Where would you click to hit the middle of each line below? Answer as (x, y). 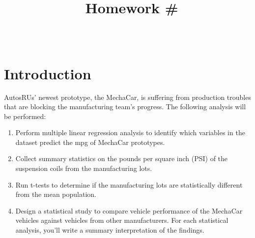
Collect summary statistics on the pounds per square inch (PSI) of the (122, 158)
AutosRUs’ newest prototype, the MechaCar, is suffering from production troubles (127, 97)
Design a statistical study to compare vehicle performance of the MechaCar (129, 210)
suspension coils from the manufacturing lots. (84, 168)
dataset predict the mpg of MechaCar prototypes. (90, 142)
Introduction (48, 73)
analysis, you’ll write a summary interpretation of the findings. (110, 230)
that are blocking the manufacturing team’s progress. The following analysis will (125, 107)
